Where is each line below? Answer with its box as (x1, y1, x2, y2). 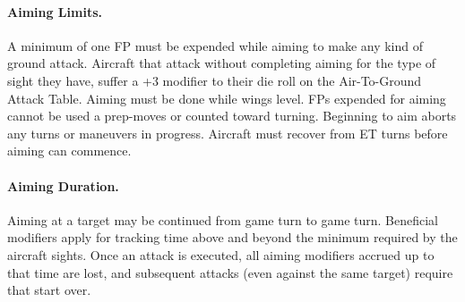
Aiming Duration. (7, 176, 119, 195)
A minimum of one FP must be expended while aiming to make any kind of (7, 36, 424, 55)
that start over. (7, 281, 91, 299)
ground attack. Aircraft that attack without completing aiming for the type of (7, 54, 436, 72)
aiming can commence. (7, 141, 132, 160)
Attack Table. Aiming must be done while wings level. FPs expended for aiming (7, 88, 446, 107)
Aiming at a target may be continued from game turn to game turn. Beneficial (7, 210, 438, 229)
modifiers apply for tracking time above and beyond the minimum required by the (7, 228, 458, 247)
